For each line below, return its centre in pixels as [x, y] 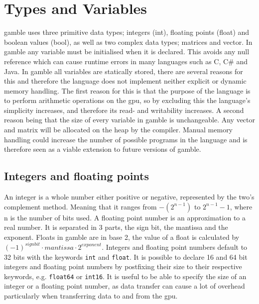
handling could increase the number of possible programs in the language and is [126, 139]
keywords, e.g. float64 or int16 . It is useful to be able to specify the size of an [125, 276]
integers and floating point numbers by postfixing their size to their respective [123, 266]
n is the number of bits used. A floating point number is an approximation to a [125, 217]
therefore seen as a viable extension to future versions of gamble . [103, 149]
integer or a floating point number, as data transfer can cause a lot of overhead [125, 286]
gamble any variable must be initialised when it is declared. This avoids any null [127, 51]
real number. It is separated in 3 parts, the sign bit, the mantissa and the [116, 227]
